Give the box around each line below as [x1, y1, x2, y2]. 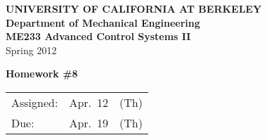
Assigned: [11, 94, 58, 110]
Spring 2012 [6, 42, 57, 57]
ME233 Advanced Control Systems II [6, 29, 191, 44]
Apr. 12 [69, 94, 109, 110]
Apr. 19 [69, 114, 109, 131]
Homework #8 [6, 66, 78, 81]
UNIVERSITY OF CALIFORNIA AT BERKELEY [6, 1, 262, 15]
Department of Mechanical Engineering [6, 15, 200, 30]
